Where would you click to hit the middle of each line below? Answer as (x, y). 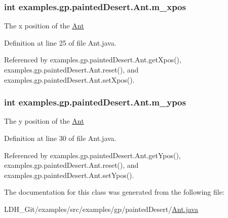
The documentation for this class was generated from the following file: (114, 192)
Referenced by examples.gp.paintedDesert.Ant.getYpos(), (92, 155)
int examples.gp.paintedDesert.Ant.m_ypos (95, 102)
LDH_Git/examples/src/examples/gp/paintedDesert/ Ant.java (101, 209)
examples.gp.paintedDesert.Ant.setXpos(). (69, 79)
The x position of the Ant (44, 26)
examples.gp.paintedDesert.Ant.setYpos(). (69, 175)
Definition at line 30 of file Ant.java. (60, 138)
